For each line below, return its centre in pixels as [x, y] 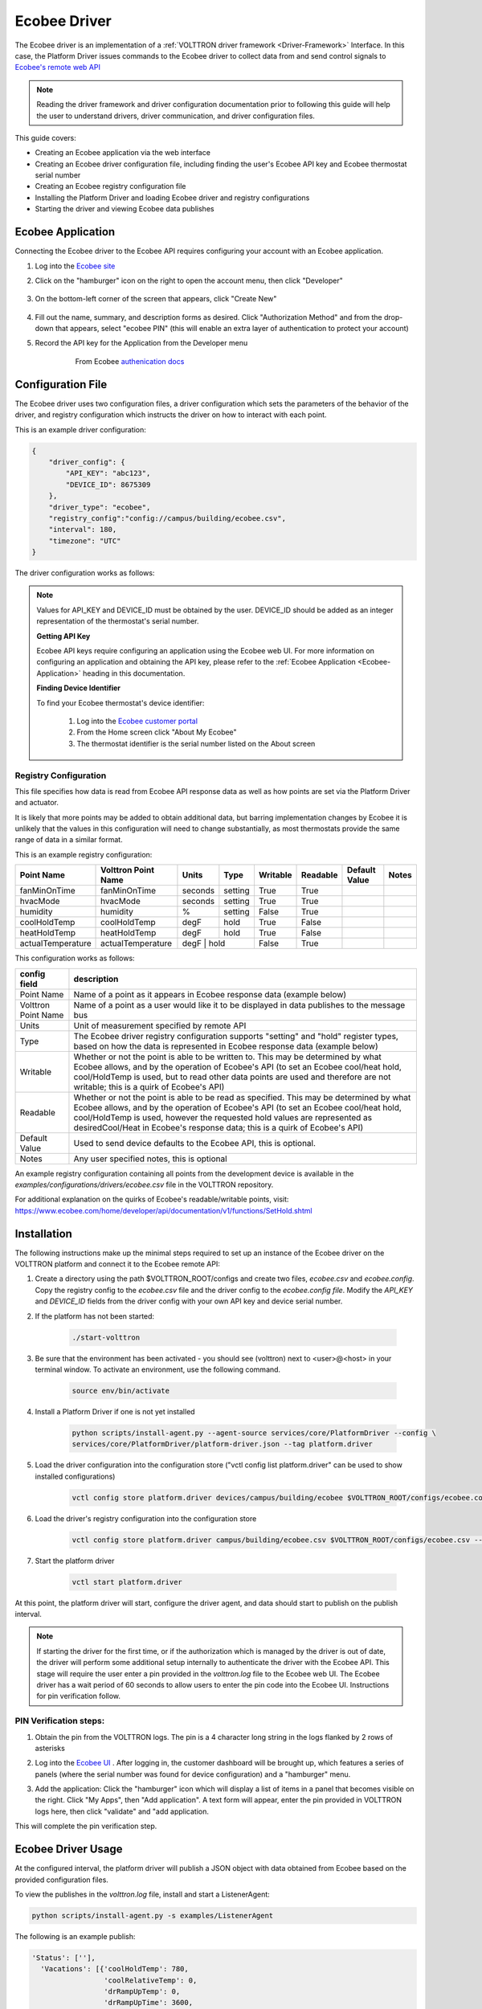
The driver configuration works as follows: [85, 573]
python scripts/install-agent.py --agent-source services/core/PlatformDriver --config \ [254, 1433]
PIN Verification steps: [60, 1721]
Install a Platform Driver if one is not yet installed [115, 1411]
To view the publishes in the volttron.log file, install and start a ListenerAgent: [143, 1894]
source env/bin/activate [121, 1391]
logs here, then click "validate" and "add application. [122, 1811]
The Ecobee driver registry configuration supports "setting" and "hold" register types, [236, 1036]
